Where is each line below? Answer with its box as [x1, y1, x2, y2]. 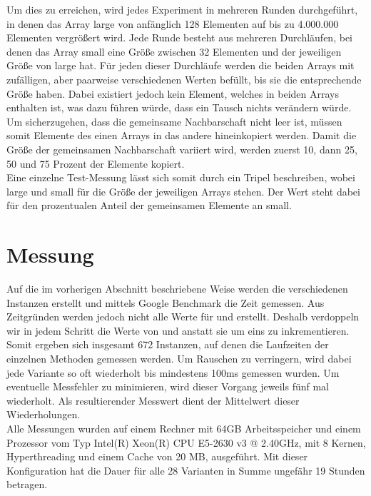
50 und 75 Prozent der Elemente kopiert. [6, 156, 185, 171]
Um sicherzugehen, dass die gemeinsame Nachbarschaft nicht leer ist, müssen [6, 113, 342, 128]
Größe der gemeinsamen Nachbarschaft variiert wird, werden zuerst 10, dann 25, [6, 141, 357, 156]
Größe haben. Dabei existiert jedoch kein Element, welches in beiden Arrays [6, 86, 339, 101]
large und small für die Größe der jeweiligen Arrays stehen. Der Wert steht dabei [6, 183, 360, 198]
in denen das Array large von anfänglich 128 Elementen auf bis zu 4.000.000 [6, 16, 339, 31]
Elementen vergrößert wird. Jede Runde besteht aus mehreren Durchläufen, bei [6, 30, 352, 45]
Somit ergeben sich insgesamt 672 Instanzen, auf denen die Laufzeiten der [6, 337, 329, 352]
